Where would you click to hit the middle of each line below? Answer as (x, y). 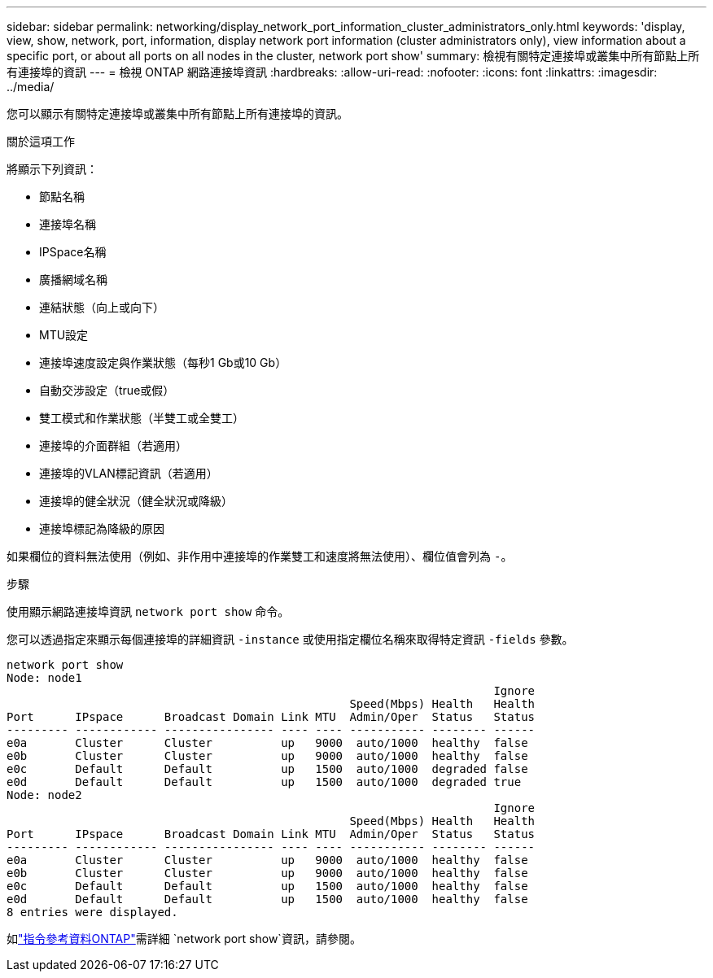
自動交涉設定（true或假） (107, 390)
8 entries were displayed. (92, 912)
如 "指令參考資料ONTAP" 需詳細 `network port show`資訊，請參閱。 (184, 939)
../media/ (31, 87)
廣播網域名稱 (73, 279)
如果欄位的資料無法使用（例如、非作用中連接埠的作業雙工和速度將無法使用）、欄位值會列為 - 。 (260, 556)
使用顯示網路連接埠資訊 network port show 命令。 (148, 611)
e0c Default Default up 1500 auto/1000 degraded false (267, 769)
